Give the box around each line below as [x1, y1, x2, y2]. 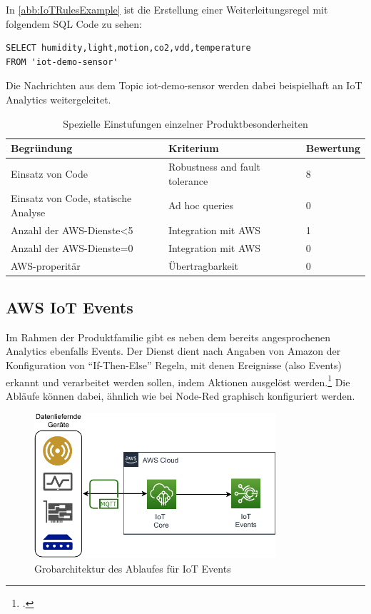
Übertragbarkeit [168, 258, 239, 273]
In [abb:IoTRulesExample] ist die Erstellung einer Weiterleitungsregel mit [6, 2, 328, 16]
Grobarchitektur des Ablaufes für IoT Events [34, 560, 231, 575]
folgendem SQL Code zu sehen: [6, 16, 142, 31]
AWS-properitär [11, 258, 81, 273]
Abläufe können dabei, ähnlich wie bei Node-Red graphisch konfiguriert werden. [6, 388, 355, 403]
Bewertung [305, 141, 360, 156]
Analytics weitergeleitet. [6, 91, 111, 106]
